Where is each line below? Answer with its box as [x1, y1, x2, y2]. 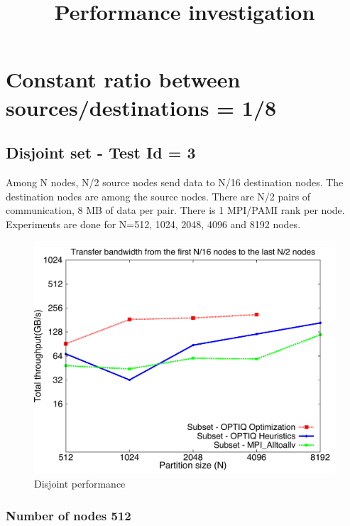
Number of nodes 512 [6, 506, 131, 524]
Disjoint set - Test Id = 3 [6, 141, 196, 163]
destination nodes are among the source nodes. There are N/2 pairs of [6, 188, 311, 203]
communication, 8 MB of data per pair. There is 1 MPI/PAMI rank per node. [6, 203, 345, 218]
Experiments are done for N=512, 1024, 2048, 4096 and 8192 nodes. [6, 216, 301, 231]
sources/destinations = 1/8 [6, 92, 277, 122]
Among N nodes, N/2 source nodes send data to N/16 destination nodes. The [6, 174, 344, 189]
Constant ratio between [6, 65, 241, 94]
